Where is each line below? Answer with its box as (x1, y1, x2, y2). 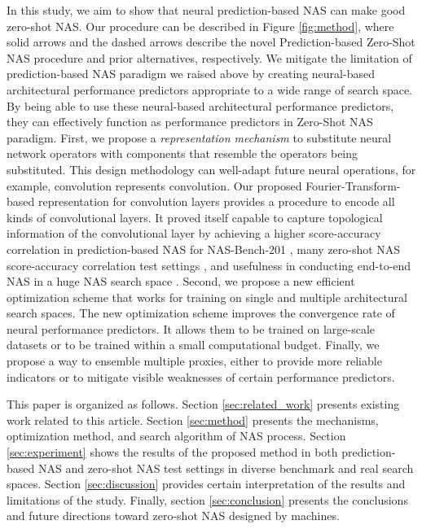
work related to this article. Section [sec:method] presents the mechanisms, (7, 411, 379, 428)
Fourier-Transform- (306, 177, 401, 194)
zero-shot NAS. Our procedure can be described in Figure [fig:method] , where (7, 17, 394, 34)
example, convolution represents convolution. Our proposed (7, 177, 302, 194)
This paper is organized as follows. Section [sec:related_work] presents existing (7, 396, 400, 413)
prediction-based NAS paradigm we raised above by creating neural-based (7, 65, 375, 82)
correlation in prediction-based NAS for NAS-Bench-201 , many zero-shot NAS (7, 240, 401, 257)
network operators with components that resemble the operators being (7, 145, 358, 162)
